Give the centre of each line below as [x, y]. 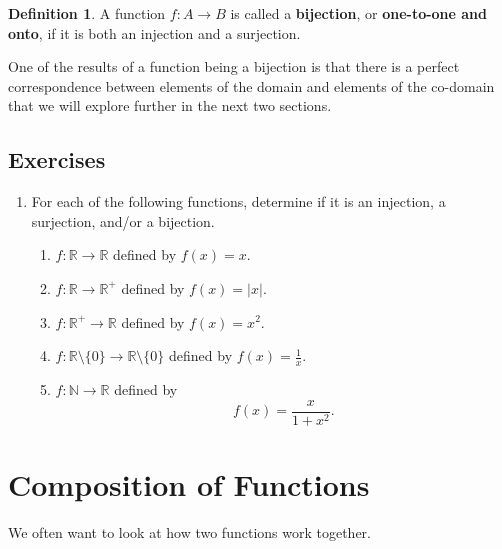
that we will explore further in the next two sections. [170, 105]
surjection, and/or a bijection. [123, 220]
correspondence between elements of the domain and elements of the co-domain [251, 85]
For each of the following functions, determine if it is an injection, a [238, 201]
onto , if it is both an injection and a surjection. [154, 32]
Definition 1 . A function [87, 13]
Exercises [57, 159]
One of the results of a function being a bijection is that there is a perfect [234, 66]
